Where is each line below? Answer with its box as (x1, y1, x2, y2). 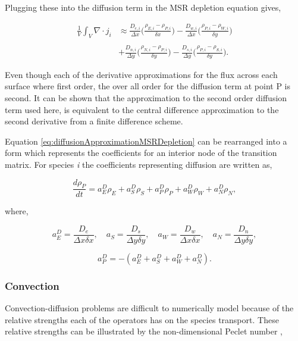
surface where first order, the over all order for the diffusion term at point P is (5, 80, 291, 92)
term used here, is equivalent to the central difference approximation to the (5, 103, 279, 115)
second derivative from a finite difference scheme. (5, 115, 183, 127)
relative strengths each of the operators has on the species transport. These (5, 313, 279, 326)
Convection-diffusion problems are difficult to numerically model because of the (5, 302, 294, 314)
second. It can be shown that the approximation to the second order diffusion (5, 92, 287, 104)
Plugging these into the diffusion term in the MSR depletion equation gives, (5, 1, 281, 13)
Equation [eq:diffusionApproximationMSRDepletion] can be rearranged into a (5, 134, 287, 147)
